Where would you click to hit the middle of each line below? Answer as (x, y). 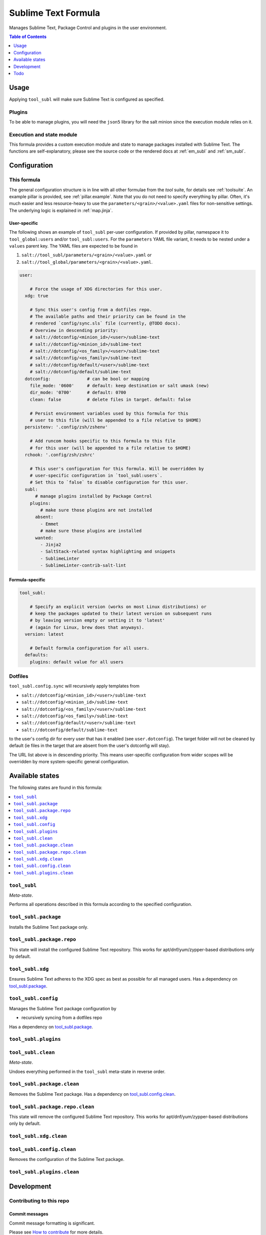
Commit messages (29, 1214)
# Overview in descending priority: (74, 330)
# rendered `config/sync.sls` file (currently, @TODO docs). (105, 323)
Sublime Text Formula (55, 13)
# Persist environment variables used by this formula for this (109, 413)
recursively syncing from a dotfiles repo (62, 1018)
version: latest (44, 634)
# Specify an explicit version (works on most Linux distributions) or (118, 607)
